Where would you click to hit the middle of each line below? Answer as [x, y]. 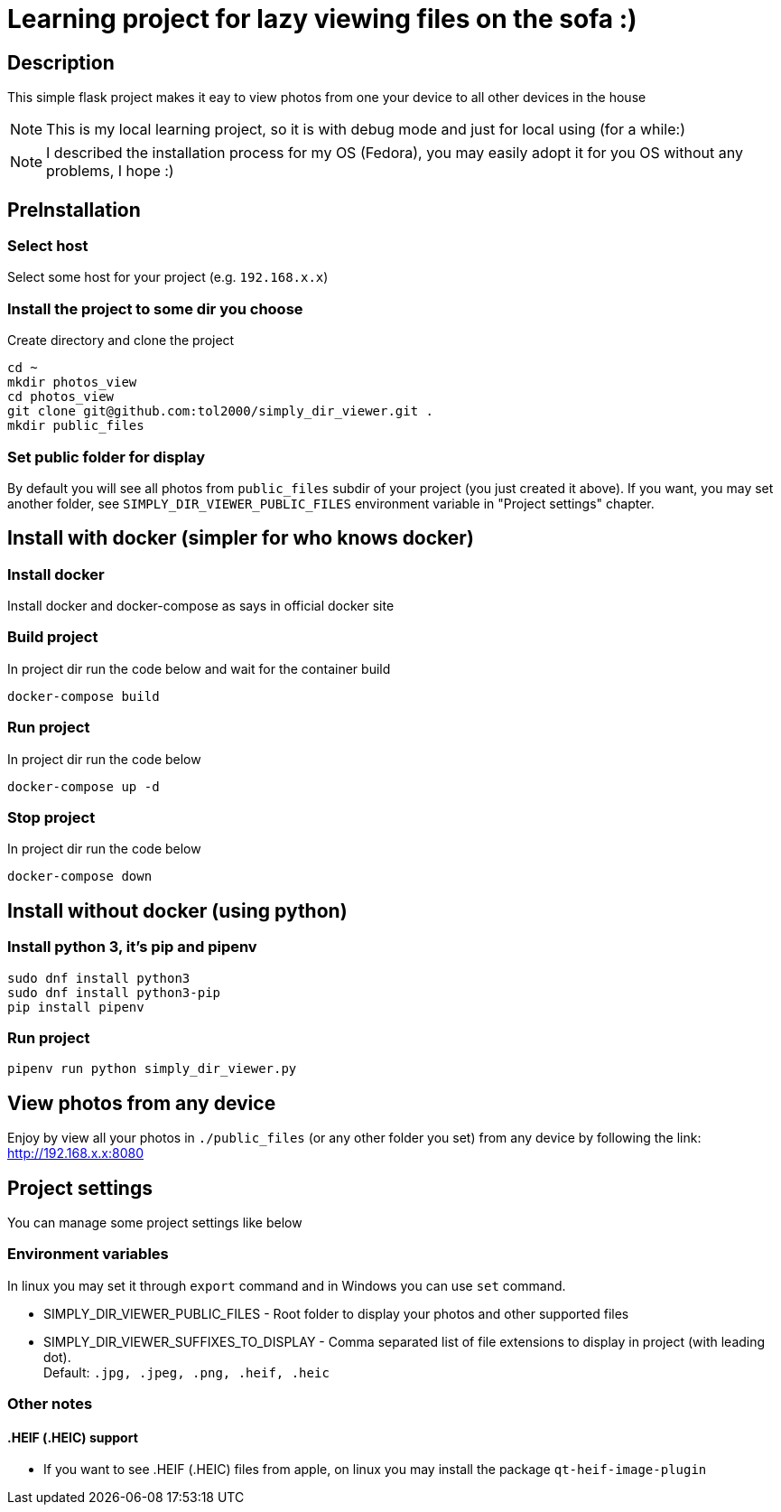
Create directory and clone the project [121, 341]
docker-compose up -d [84, 786]
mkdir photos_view [72, 383]
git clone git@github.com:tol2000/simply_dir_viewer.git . [221, 411]
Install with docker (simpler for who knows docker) [241, 538]
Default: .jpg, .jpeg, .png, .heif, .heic [186, 1372]
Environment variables [88, 1254]
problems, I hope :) [110, 171]
